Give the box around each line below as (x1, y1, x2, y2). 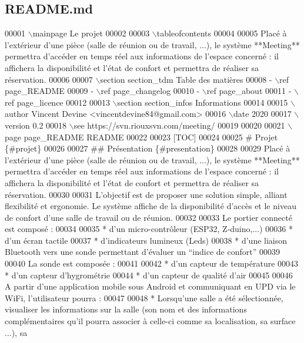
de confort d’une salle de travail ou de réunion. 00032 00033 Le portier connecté (5, 211, 292, 223)
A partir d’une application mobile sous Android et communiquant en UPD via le (5, 280, 296, 292)
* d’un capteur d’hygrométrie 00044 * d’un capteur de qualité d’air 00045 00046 (5, 268, 293, 281)
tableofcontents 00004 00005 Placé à (156, 27, 287, 39)
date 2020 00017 (233, 107, 292, 120)
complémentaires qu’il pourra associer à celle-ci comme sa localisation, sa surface (5, 315, 296, 327)
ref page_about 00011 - (206, 85, 292, 97)
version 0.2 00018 (5, 119, 67, 131)
